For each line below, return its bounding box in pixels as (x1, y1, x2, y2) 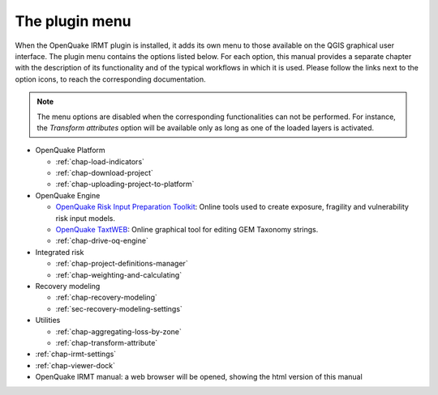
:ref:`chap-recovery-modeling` (55, 292, 157, 303)
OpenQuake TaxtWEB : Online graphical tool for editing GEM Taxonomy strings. (55, 225, 319, 235)
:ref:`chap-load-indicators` (55, 156, 145, 166)
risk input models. (55, 213, 116, 223)
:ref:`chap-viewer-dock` (35, 360, 115, 370)
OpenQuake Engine (35, 190, 101, 200)
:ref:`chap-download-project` (55, 168, 154, 178)
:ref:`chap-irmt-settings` (35, 349, 117, 359)
